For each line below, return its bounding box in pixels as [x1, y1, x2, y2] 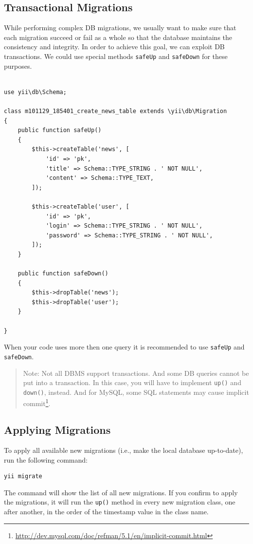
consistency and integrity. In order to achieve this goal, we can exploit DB [4, 41, 225, 52]
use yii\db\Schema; [4, 88, 67, 96]
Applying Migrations [4, 422, 111, 437]
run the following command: [4, 454, 88, 465]
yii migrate [4, 473, 42, 480]
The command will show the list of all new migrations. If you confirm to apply [4, 487, 238, 497]
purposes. [4, 60, 32, 71]
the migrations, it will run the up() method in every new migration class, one [4, 497, 235, 507]
